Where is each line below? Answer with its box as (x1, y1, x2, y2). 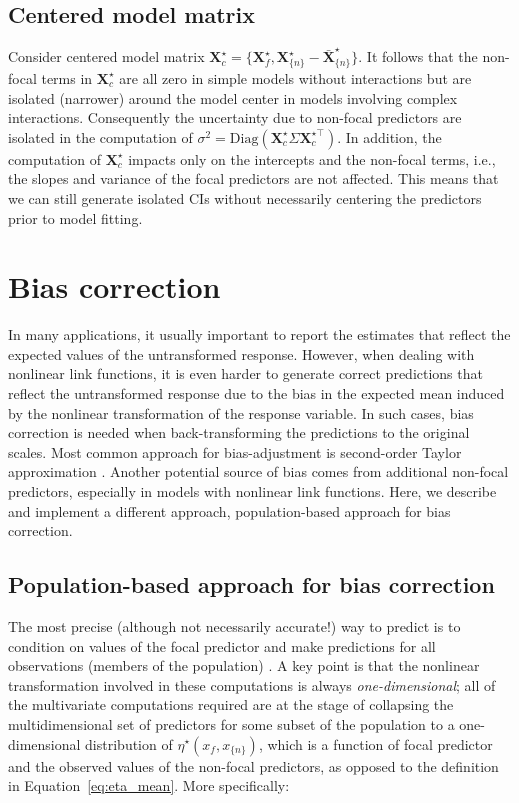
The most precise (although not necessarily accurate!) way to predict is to (8, 615, 461, 636)
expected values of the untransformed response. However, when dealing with (8, 343, 475, 364)
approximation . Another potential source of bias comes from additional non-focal (8, 461, 509, 482)
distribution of (85, 733, 173, 754)
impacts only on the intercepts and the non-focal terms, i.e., (128, 148, 496, 169)
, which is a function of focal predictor (258, 733, 493, 754)
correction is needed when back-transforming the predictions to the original (8, 422, 470, 443)
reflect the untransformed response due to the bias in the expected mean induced (8, 383, 505, 403)
